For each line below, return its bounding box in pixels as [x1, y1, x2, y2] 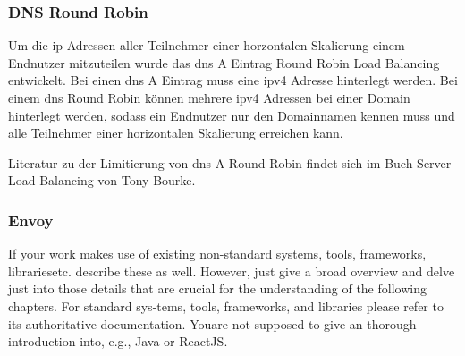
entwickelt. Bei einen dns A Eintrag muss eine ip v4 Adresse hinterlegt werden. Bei [8, 71, 458, 89]
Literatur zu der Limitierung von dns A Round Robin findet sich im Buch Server [8, 153, 452, 172]
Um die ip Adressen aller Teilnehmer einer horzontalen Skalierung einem [8, 36, 405, 55]
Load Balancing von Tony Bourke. [8, 171, 196, 190]
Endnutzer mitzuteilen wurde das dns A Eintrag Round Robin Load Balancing [8, 53, 440, 72]
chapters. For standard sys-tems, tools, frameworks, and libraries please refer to [8, 296, 444, 315]
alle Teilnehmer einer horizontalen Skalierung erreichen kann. [8, 123, 343, 142]
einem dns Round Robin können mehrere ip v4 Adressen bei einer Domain [8, 89, 410, 106]
